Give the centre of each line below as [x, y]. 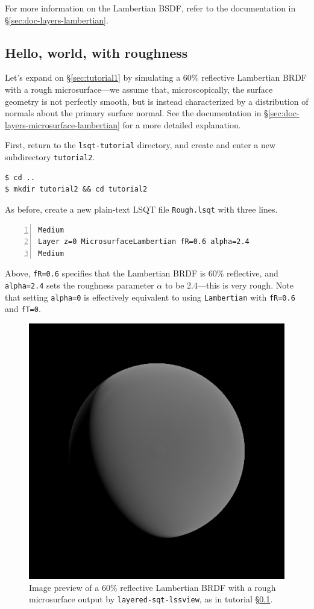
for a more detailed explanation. [182, 124]
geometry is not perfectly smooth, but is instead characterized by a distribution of [157, 101]
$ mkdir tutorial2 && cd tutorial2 [76, 189]
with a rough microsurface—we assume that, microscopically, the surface [139, 89]
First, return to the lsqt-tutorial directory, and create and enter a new [140, 145]
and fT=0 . [23, 309]
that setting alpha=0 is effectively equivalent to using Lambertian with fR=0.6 [150, 297]
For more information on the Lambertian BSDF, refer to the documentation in [150, 8]
